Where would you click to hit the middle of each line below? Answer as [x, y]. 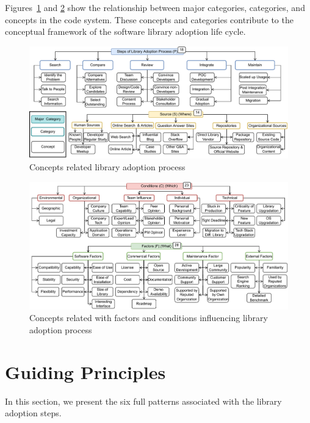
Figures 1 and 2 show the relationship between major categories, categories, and [155, 7]
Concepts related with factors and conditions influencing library [149, 318]
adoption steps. [33, 413]
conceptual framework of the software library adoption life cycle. [125, 31]
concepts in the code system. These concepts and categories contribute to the [149, 19]
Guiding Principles [85, 371]
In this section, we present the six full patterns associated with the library [143, 401]
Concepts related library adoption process [107, 167]
